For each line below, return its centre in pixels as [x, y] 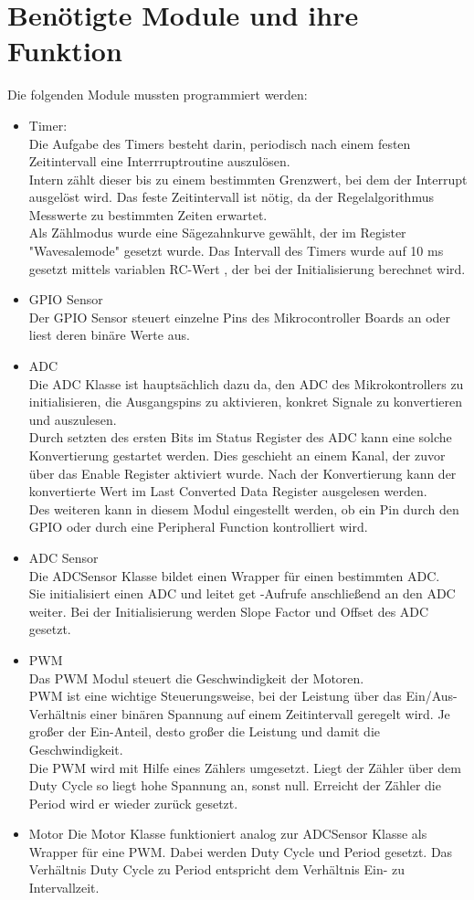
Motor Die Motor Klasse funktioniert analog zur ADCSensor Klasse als [228, 834]
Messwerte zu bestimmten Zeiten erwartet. [148, 214]
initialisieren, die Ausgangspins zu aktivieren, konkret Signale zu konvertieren [246, 402]
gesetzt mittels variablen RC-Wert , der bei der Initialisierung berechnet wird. [247, 268]
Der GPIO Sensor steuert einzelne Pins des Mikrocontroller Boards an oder [240, 317]
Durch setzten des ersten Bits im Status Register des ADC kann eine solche [240, 437]
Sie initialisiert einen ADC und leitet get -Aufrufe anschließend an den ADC [242, 593]
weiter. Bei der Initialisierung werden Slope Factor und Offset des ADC [229, 611]
